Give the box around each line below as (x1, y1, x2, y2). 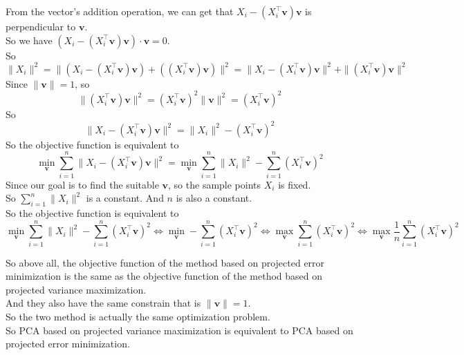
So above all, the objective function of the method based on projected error (6, 255, 325, 269)
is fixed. (278, 177, 311, 191)
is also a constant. (176, 191, 252, 205)
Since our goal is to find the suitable (6, 177, 159, 191)
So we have (6, 32, 53, 47)
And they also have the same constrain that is (6, 296, 201, 310)
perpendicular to (6, 19, 76, 33)
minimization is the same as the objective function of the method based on (6, 269, 323, 283)
